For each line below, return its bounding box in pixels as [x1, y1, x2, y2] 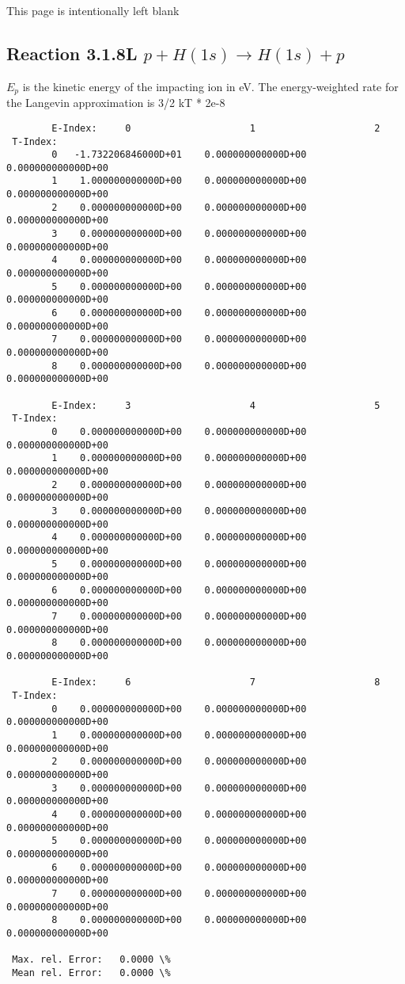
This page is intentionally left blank [6, 2, 180, 18]
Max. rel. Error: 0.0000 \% [12, 954, 171, 966]
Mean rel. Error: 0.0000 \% [12, 967, 171, 978]
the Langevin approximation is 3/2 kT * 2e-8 [6, 94, 225, 111]
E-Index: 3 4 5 [51, 399, 380, 411]
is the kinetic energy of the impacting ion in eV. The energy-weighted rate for [22, 78, 399, 94]
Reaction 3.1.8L [6, 40, 138, 65]
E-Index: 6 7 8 [51, 677, 380, 688]
